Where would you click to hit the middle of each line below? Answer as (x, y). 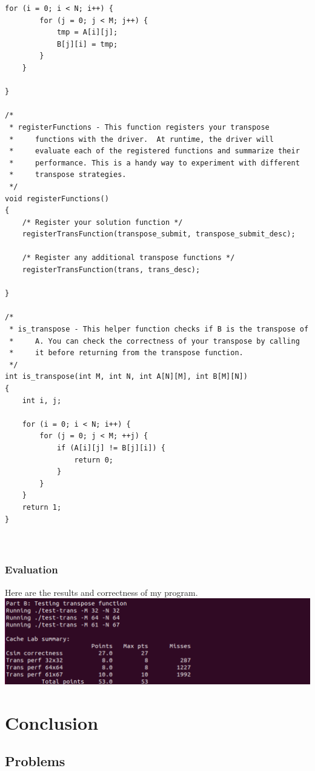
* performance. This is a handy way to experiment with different (154, 163)
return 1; (42, 507)
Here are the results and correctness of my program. (101, 592)
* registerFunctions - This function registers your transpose (139, 127)
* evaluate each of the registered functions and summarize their (154, 151)
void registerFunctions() (57, 199)
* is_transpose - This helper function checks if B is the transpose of (159, 329)
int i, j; (42, 400)
